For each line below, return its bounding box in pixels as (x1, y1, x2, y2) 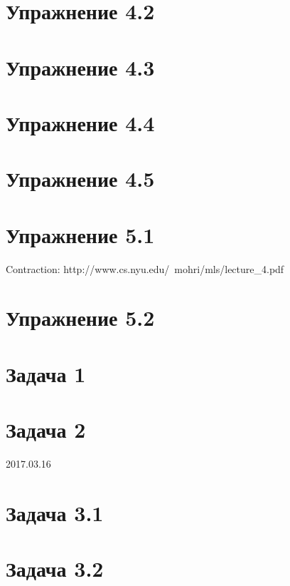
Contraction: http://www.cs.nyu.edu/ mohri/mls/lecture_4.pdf (6, 261, 284, 276)
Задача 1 (6, 359, 86, 388)
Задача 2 (6, 415, 86, 444)
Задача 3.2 (6, 554, 104, 583)
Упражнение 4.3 (6, 52, 155, 81)
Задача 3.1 (6, 498, 104, 527)
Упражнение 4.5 (6, 164, 155, 193)
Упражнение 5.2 (6, 303, 155, 332)
